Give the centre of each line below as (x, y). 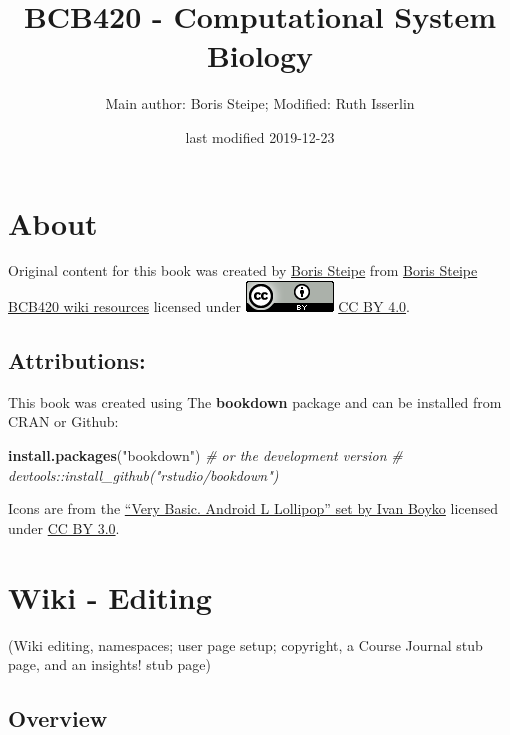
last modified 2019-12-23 (260, 136)
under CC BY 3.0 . (64, 527)
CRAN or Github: (63, 421)
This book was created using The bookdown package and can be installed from (255, 401)
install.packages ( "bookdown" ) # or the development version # (205, 455)
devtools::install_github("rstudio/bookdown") (143, 474)
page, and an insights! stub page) (109, 664)
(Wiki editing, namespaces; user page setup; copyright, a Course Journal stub (245, 644)
